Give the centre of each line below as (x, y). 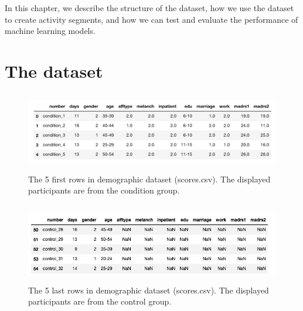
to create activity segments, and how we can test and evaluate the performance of (151, 19)
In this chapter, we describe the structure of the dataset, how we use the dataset (149, 8)
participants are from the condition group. (104, 190)
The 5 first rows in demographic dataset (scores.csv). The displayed (149, 179)
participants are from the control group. (100, 301)
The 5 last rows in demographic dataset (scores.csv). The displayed (149, 290)
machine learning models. (50, 31)
